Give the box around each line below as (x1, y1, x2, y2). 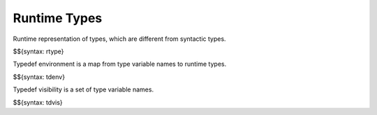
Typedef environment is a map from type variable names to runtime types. (13, 60, 227, 69)
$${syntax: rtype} (13, 47, 64, 55)
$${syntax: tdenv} (13, 73, 66, 81)
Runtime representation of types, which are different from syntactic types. (13, 35, 226, 43)
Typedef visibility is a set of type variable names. (13, 85, 154, 94)
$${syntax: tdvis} (13, 98, 63, 107)
